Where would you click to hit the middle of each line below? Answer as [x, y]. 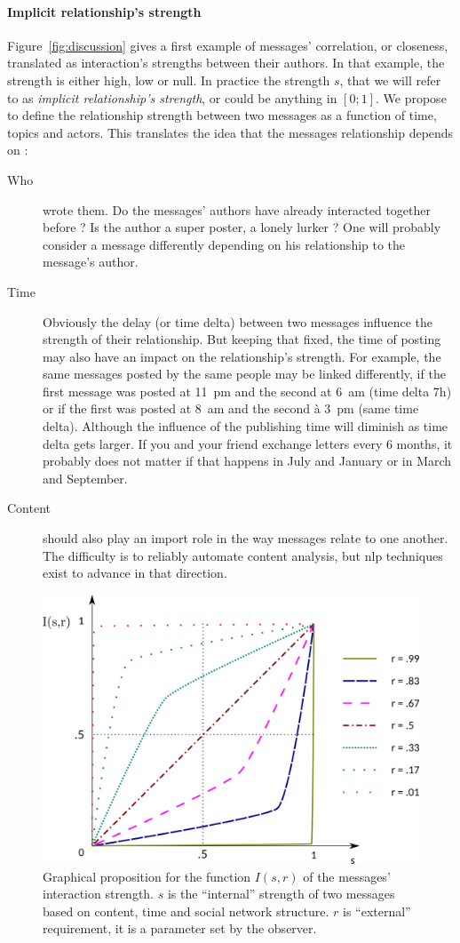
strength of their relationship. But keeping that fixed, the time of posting [242, 339]
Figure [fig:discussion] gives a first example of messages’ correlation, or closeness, [228, 45]
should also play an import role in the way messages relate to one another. [246, 538]
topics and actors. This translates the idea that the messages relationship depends [230, 132]
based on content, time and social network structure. [186, 911]
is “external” [377, 911]
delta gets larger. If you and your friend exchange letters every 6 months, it [248, 443]
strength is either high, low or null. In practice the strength [169, 80]
